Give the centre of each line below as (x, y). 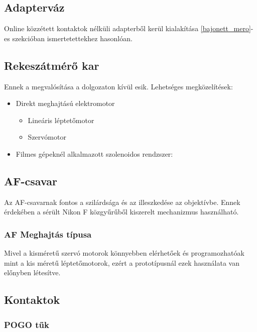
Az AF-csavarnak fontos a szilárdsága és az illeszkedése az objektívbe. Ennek (122, 202)
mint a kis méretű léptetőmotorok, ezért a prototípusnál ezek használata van (122, 262)
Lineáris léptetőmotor (61, 120)
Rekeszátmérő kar (52, 65)
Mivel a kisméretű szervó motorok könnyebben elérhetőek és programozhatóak (124, 253)
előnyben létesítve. (32, 272)
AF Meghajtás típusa (48, 234)
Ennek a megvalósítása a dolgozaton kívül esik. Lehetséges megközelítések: (118, 86)
